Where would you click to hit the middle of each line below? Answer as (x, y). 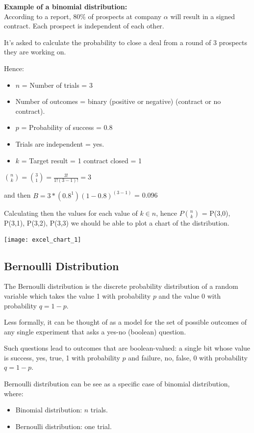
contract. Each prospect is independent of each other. (84, 26)
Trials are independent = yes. (60, 143)
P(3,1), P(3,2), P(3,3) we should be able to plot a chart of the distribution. (117, 222)
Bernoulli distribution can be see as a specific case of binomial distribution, (117, 384)
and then (17, 195)
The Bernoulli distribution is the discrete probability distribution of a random (121, 286)
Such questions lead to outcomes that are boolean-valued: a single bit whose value (127, 348)
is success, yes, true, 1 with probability (62, 357)
